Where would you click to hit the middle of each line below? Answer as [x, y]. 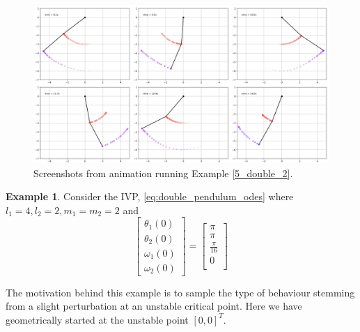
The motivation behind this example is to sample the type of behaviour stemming [180, 292]
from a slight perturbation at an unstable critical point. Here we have [154, 306]
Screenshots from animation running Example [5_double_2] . [163, 173]
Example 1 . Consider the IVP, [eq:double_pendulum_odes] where [150, 196]
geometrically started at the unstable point [97, 319]
